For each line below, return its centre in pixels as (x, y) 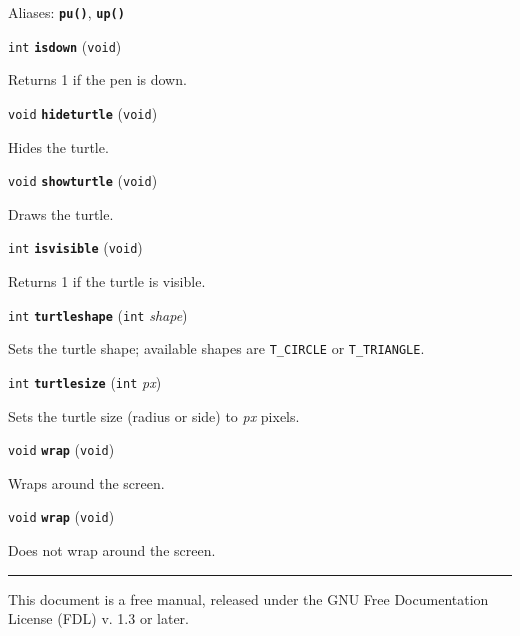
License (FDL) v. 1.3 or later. (98, 618)
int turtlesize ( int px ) (85, 381)
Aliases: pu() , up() (66, 12)
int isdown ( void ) (65, 45)
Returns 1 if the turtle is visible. (107, 281)
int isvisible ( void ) (75, 247)
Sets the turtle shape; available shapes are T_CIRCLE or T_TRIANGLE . (216, 348)
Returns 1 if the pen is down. (97, 79)
